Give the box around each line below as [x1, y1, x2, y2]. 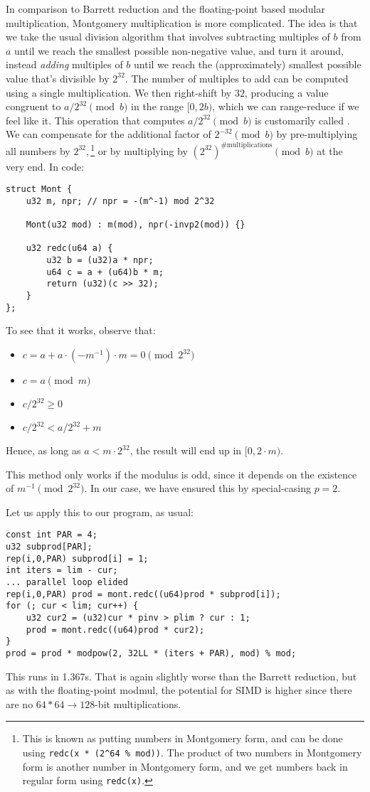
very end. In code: [6, 159, 85, 173]
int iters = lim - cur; [6, 565, 118, 576]
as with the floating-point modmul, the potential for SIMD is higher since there [6, 683, 352, 697]
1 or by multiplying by [90, 141, 188, 158]
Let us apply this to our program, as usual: [6, 504, 194, 519]
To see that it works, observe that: [6, 323, 156, 338]
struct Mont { [6, 184, 73, 195]
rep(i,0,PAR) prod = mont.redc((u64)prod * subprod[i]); [6, 589, 281, 599]
